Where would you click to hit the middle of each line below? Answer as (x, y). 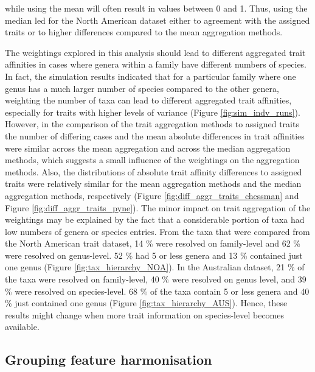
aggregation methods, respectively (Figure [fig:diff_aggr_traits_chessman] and (152, 195)
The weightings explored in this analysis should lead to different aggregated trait (155, 52)
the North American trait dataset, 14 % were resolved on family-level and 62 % (153, 243)
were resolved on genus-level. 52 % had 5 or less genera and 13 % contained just (154, 255)
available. (22, 327)
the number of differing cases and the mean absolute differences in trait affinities (155, 135)
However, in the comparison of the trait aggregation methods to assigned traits (152, 124)
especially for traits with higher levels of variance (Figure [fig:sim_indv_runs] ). (153, 112)
